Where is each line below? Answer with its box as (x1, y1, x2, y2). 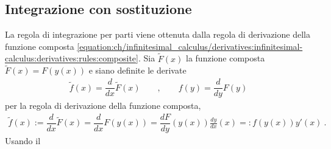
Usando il (5, 134, 41, 147)
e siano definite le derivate (88, 64, 187, 77)
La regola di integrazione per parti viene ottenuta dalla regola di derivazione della (5, 28, 310, 41)
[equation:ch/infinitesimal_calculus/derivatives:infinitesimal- (77, 40, 303, 52)
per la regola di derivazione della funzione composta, (5, 99, 201, 112)
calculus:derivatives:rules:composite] (5, 52, 138, 64)
